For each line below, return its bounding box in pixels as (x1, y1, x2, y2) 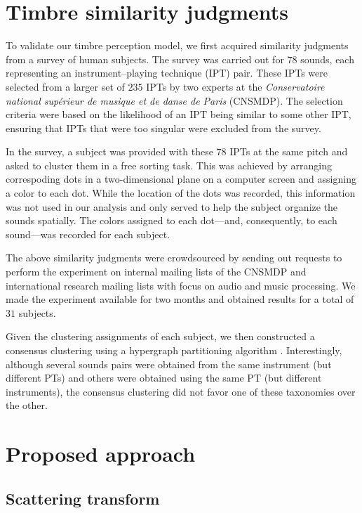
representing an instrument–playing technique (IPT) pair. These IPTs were (6, 65, 328, 80)
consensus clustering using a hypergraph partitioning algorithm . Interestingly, (6, 343, 342, 357)
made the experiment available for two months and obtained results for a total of (6, 292, 354, 306)
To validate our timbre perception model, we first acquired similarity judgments (6, 38, 349, 53)
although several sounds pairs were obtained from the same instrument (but (6, 356, 332, 371)
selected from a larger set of (6, 79, 125, 93)
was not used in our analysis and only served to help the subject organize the (6, 199, 338, 214)
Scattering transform (6, 487, 160, 509)
